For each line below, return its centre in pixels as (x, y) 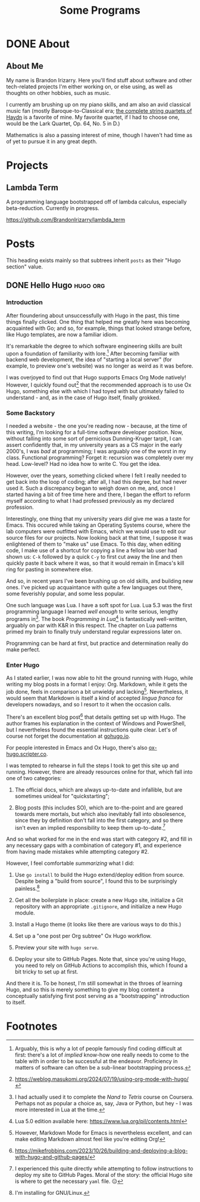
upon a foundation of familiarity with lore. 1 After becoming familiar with (93, 353)
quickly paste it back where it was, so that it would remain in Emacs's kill (95, 563)
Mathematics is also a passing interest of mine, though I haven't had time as (99, 135)
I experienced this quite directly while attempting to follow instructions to (104, 1168)
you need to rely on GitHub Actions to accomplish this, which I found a (101, 965)
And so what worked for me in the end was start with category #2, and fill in (99, 839)
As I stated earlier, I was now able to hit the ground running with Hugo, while (100, 678)
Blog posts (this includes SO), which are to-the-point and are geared (99, 807)
